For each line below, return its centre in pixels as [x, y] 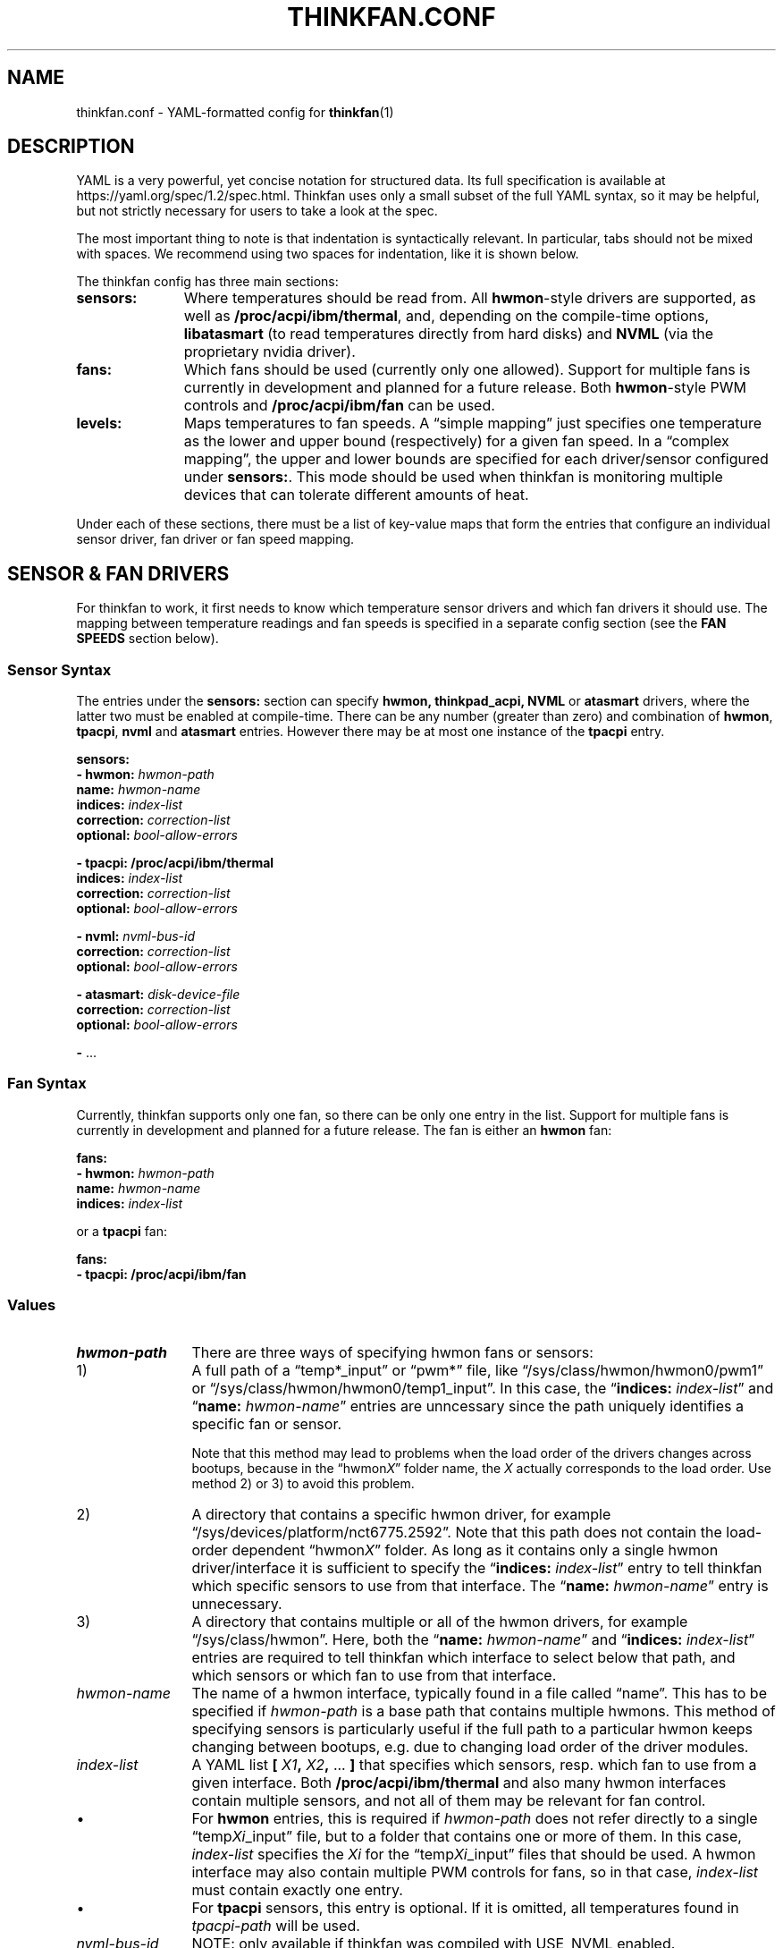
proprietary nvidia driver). [269, 352]
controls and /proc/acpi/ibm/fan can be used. [339, 406]
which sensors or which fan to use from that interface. [374, 1675]
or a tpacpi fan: [122, 1231]
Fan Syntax [47, 1084]
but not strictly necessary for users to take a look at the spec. [257, 211]
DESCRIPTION [71, 147]
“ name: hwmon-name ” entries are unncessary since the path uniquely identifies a [467, 1406]
